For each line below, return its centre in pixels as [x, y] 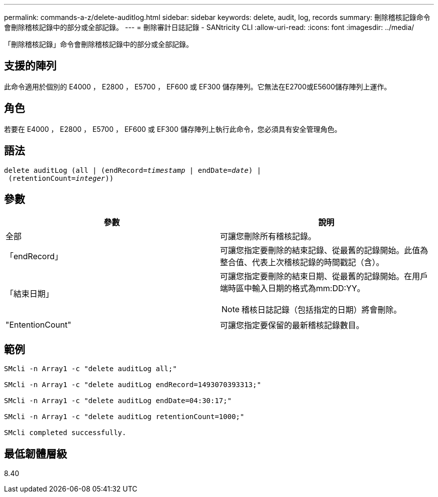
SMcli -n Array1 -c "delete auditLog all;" [90, 369]
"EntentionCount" [38, 325]
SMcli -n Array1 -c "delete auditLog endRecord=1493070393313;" [133, 385]
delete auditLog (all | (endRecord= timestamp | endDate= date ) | [133, 170]
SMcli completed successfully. [65, 433]
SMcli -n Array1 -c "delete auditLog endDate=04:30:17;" [118, 401]
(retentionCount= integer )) [61, 178]
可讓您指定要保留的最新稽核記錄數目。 [292, 325]
